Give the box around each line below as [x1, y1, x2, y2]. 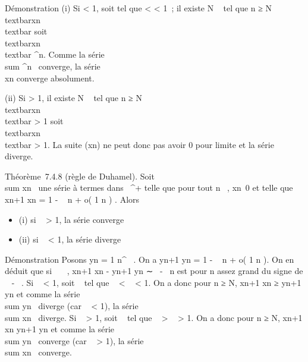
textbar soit [5, 25, 48, 37]
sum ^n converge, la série [5, 59, 100, 72]
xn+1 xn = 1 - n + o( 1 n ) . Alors [5, 193, 140, 205]
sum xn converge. [5, 346, 72, 358]
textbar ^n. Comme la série [5, 48, 105, 61]
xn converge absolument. [5, 71, 95, 84]
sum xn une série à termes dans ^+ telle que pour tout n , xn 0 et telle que [5, 181, 293, 194]
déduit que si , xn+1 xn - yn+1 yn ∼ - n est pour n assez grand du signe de [5, 265, 303, 277]
